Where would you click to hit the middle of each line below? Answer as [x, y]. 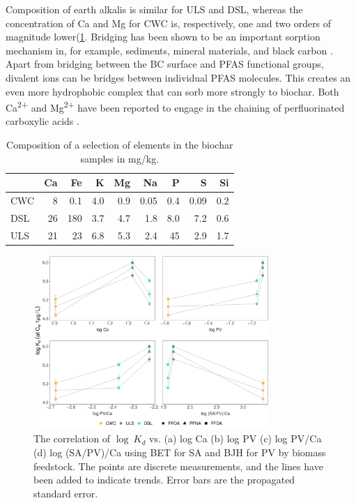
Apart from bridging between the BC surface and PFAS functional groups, [165, 64]
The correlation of [72, 438]
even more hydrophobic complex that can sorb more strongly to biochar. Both [172, 91]
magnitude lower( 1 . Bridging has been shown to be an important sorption [163, 37]
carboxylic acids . [42, 121]
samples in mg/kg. [120, 158]
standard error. [66, 493]
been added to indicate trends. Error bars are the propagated [164, 480]
